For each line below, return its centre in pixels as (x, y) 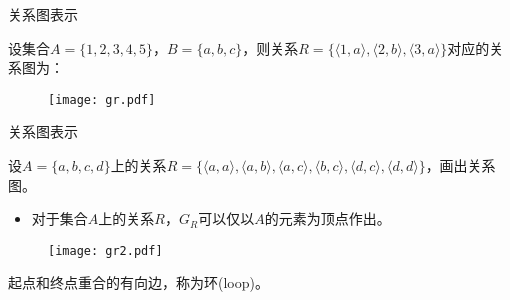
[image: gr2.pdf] (105, 250)
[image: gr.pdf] (102, 99)
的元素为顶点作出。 (327, 218)
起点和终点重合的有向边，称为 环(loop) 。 (138, 282)
